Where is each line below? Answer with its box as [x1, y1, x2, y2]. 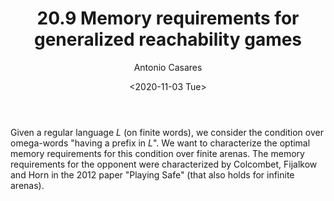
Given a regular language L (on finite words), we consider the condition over [10, 126, 324, 138]
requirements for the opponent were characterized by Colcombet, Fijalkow [10, 158, 318, 170]
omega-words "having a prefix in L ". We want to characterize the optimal [10, 137, 311, 149]
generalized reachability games [33, 28, 303, 51]
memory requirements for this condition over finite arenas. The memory [10, 147, 305, 159]
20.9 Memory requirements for [36, 7, 300, 30]
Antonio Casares [133, 61, 203, 73]
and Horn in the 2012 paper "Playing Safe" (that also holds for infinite [10, 168, 295, 181]
